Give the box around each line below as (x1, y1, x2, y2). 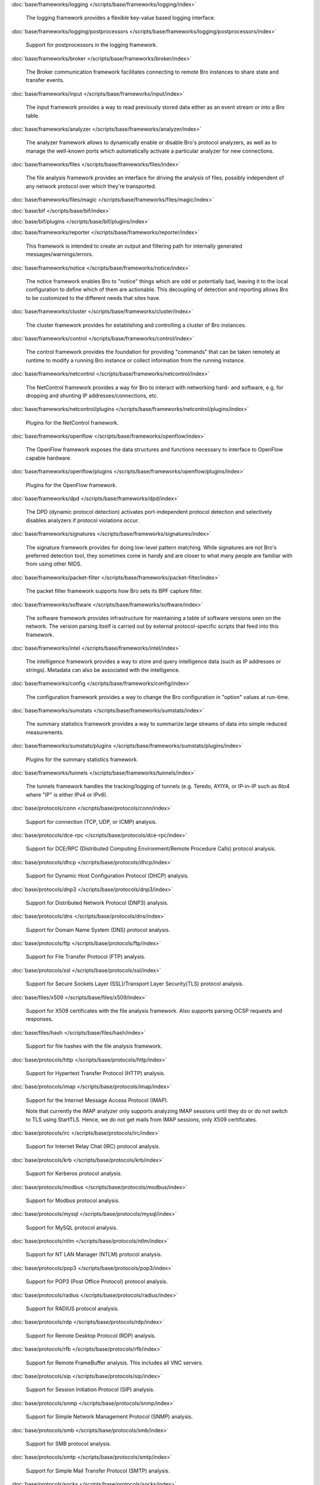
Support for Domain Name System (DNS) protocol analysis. (25, 926, 171, 933)
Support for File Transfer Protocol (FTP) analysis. (25, 953, 146, 960)
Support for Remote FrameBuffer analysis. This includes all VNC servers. (25, 1359, 204, 1366)
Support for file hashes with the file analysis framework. (25, 1042, 162, 1050)
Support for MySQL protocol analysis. (25, 1224, 118, 1231)
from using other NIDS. (25, 560, 82, 567)
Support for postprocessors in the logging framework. (25, 42, 158, 49)
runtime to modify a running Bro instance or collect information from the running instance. (25, 356, 245, 364)
